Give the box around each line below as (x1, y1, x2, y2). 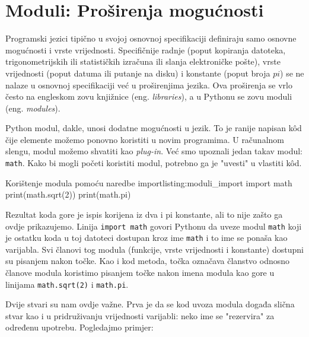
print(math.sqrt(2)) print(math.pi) (5, 188, 131, 201)
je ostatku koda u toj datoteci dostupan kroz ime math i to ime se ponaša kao (5, 231, 288, 244)
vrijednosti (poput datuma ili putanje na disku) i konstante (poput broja (5, 66, 270, 79)
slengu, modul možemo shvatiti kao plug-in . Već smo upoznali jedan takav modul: (5, 145, 302, 157)
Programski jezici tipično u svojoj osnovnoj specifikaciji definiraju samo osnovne (5, 32, 297, 44)
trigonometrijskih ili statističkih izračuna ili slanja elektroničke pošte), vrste (5, 55, 281, 68)
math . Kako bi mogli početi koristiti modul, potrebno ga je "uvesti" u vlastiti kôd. (5, 157, 302, 169)
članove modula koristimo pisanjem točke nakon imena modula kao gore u (5, 266, 275, 278)
